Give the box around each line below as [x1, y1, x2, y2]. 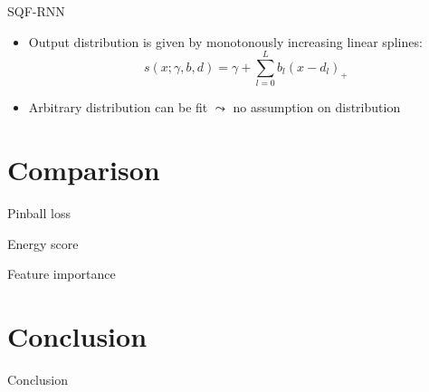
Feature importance [7, 264, 116, 283]
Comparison [7, 151, 160, 188]
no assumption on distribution [233, 98, 401, 117]
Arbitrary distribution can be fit [28, 98, 208, 117]
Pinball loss [7, 204, 71, 223]
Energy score [7, 234, 79, 253]
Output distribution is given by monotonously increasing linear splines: [28, 32, 423, 51]
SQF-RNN [7, 2, 65, 20]
